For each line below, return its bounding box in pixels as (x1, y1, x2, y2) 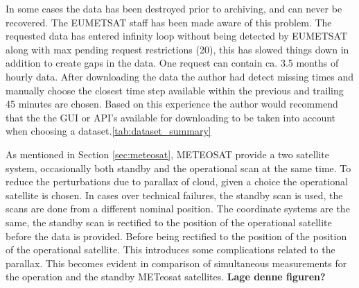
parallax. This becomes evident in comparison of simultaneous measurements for (6, 255, 347, 270)
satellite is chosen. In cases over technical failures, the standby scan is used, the (6, 187, 343, 202)
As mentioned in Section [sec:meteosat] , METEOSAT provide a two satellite (6, 146, 330, 161)
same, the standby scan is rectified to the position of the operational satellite (6, 214, 332, 229)
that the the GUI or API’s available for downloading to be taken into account (6, 110, 336, 124)
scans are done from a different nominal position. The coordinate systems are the (6, 201, 350, 216)
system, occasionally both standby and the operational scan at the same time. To (6, 160, 351, 175)
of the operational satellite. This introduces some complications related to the (6, 242, 335, 257)
